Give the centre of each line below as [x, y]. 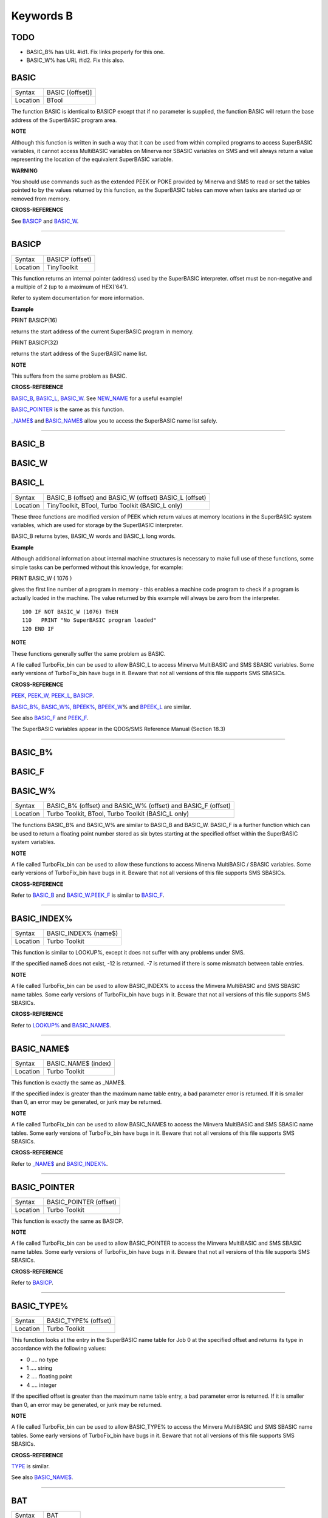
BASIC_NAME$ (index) [79, 1063]
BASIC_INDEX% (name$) [82, 933]
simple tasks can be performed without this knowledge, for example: [97, 567]
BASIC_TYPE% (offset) [79, 1321]
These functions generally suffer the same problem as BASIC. [88, 653]
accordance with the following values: [59, 1349]
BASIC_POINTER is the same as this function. [68, 409]
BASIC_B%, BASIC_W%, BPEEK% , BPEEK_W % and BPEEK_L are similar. [101, 707]
